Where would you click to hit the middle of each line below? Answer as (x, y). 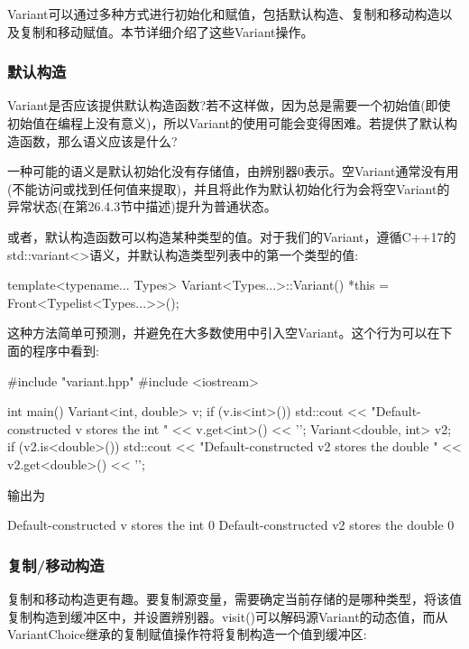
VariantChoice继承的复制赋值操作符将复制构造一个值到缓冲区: (187, 634)
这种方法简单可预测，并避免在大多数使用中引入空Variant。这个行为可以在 (224, 333)
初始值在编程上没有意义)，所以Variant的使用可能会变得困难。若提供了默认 (226, 123)
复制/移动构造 (56, 565)
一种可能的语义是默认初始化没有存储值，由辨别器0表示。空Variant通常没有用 (233, 171)
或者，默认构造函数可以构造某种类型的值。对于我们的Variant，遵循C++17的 (232, 236)
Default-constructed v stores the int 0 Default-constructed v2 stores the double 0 (231, 525)
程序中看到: (65, 350)
